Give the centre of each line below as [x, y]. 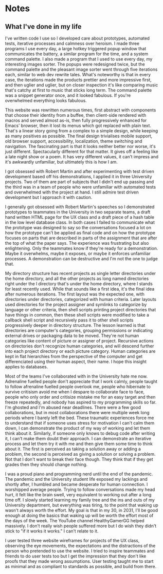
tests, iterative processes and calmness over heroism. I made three [72, 43]
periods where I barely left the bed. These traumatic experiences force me [80, 418]
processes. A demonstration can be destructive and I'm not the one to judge [81, 259]
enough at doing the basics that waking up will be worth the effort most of [79, 515]
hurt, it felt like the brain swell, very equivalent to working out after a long [78, 495]
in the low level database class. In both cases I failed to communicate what [80, 222]
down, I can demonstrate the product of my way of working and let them [78, 428]
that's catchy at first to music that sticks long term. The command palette [79, 90]
